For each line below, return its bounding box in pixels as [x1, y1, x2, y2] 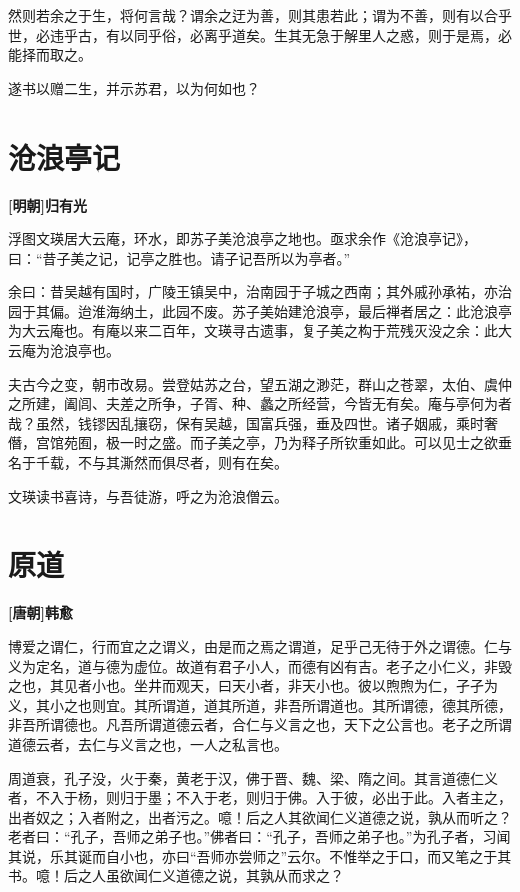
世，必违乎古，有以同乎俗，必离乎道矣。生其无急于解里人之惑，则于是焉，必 [8, 24, 512, 45]
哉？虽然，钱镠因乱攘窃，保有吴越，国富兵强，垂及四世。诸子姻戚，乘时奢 [8, 412, 498, 433]
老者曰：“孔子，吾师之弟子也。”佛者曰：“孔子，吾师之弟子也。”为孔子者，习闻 [8, 826, 511, 847]
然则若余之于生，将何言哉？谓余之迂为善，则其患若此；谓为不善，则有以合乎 [8, 5, 512, 25]
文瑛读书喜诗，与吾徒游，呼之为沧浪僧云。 [8, 485, 288, 506]
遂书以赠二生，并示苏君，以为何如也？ [8, 77, 260, 98]
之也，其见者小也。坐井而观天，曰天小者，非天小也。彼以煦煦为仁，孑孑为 [8, 675, 498, 696]
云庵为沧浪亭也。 [8, 340, 120, 361]
